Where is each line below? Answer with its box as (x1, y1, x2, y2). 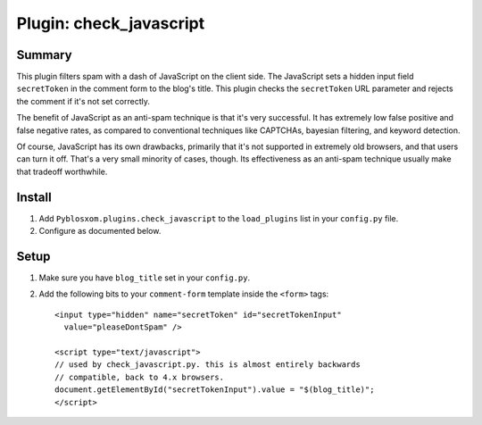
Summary (16, 47, 72, 62)
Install (16, 189, 53, 204)
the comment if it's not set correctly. (16, 96, 151, 106)
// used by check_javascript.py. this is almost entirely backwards (54, 360, 361, 370)
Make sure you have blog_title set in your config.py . (38, 272, 250, 283)
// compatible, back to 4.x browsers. (54, 371, 225, 382)
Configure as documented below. (38, 226, 162, 237)
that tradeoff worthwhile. (16, 166, 108, 177)
